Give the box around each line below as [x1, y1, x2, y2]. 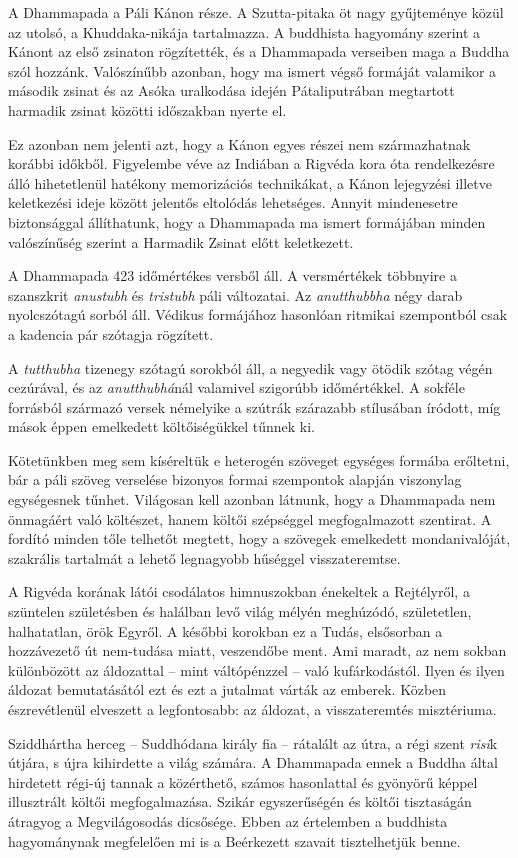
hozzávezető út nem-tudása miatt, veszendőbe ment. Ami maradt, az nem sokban [8, 640, 507, 661]
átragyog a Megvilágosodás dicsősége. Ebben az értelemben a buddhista [8, 810, 448, 831]
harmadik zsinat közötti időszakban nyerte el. [8, 99, 287, 120]
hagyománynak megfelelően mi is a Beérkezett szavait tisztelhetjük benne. [8, 830, 461, 851]
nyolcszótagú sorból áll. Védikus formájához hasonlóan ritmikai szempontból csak [8, 304, 508, 325]
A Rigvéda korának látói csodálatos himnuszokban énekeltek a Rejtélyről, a [8, 581, 470, 602]
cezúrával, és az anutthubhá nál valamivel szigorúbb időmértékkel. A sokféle [8, 377, 465, 398]
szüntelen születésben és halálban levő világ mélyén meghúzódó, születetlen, [8, 601, 472, 622]
